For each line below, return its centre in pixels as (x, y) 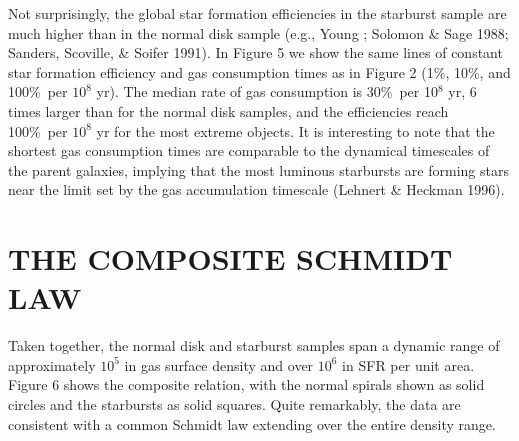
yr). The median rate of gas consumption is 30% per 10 (267, 91)
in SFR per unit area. (408, 364)
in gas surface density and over (219, 364)
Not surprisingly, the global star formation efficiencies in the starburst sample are (257, 13)
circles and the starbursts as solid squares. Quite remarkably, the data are (234, 404)
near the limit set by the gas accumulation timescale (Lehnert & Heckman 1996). (256, 189)
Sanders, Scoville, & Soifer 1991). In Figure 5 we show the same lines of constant (255, 52)
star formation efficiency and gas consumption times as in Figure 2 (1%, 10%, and (259, 71)
